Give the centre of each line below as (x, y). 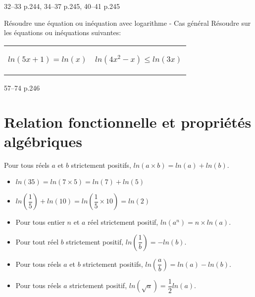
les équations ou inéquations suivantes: (63, 32)
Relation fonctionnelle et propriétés (128, 122)
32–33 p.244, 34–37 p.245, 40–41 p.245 (62, 6)
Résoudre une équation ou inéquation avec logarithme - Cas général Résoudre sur (127, 23)
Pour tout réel (37, 241)
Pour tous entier (40, 222)
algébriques (43, 141)
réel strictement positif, (123, 222)
